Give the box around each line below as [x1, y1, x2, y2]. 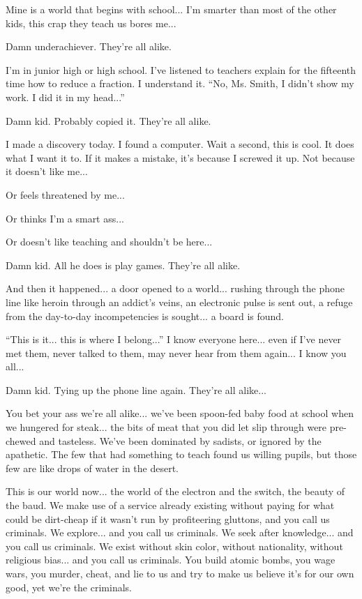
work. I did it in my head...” [6, 89, 125, 104]
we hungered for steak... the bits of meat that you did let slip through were [6, 420, 327, 434]
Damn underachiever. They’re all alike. [6, 39, 172, 54]
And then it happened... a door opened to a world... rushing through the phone [6, 281, 345, 296]
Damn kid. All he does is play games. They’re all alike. [6, 257, 241, 272]
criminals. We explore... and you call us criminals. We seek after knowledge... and [6, 525, 354, 540]
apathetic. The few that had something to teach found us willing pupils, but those [6, 447, 357, 462]
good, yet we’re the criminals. [6, 579, 132, 594]
